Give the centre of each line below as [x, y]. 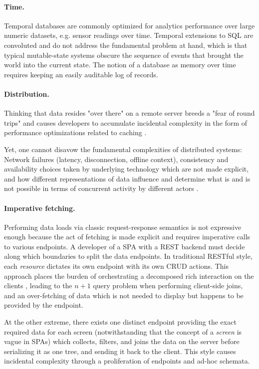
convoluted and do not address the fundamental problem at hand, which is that [126, 45]
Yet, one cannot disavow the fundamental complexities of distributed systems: [123, 149]
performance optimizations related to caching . [75, 132]
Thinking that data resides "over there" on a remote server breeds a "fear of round [129, 113]
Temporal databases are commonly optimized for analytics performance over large [129, 25]
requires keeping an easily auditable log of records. [81, 74]
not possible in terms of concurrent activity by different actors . [101, 188]
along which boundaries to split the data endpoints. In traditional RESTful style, [128, 256]
